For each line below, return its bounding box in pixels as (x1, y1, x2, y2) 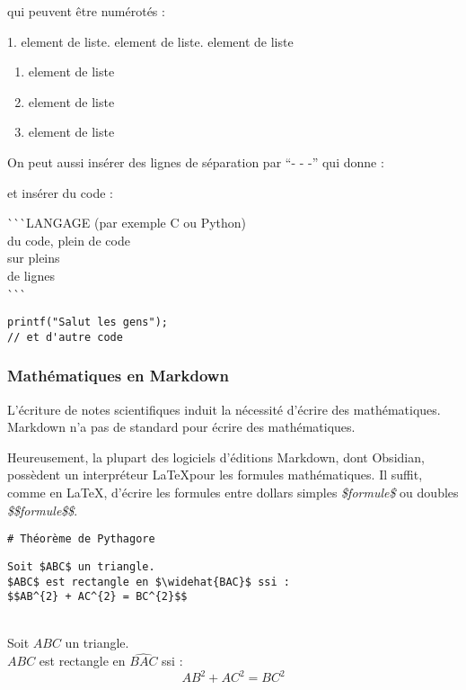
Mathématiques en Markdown (7, 364, 229, 387)
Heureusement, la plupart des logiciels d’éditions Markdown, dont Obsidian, (7, 447, 425, 466)
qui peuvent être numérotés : (7, 2, 165, 20)
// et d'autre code (7, 330, 123, 344)
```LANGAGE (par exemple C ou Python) (7, 213, 247, 232)
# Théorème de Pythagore (7, 533, 155, 546)
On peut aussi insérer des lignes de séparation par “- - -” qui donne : (7, 152, 384, 171)
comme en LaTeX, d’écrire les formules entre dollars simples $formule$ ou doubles (7, 483, 459, 502)
